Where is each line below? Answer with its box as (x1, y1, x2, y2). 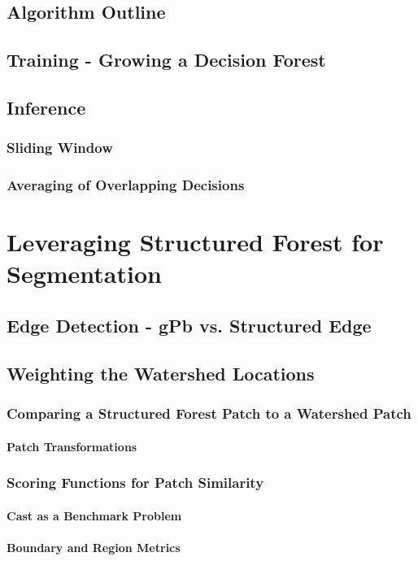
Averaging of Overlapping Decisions (7, 175, 245, 195)
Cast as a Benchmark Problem (7, 507, 182, 524)
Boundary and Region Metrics (7, 538, 181, 555)
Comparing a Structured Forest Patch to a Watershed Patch (7, 403, 411, 424)
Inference (7, 94, 86, 120)
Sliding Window (7, 137, 113, 158)
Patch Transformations (7, 437, 137, 454)
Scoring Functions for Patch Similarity (7, 472, 264, 493)
